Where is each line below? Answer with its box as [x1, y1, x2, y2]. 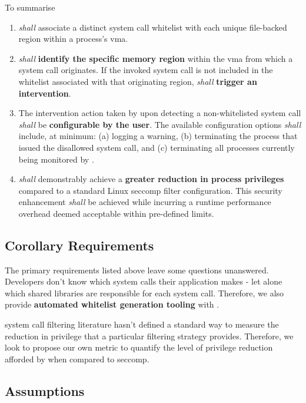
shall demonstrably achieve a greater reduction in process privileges [18, 173, 284, 185]
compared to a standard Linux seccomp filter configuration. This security [18, 184, 282, 196]
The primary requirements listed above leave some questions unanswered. [5, 263, 269, 276]
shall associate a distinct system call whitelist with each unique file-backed [18, 21, 287, 33]
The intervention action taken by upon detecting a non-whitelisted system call [18, 107, 301, 119]
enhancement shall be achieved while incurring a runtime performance [18, 196, 271, 208]
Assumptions [5, 381, 85, 399]
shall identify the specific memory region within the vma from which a [18, 52, 293, 64]
